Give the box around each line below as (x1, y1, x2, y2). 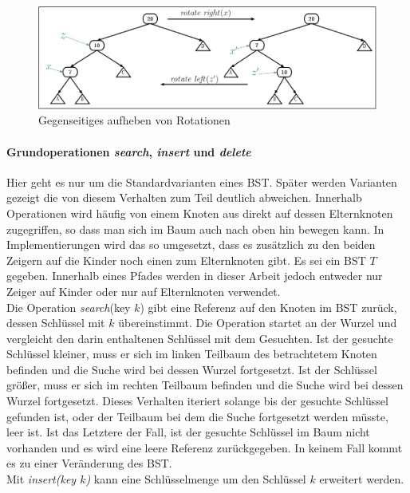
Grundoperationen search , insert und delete (6, 143, 251, 160)
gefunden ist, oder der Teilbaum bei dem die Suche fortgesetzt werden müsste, (6, 408, 388, 424)
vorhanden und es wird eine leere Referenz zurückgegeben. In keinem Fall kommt (6, 439, 403, 456)
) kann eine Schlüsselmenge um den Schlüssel (85, 471, 306, 487)
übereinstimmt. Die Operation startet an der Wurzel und (118, 314, 397, 331)
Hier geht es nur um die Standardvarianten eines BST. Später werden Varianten (6, 173, 397, 190)
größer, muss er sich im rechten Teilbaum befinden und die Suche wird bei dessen (6, 377, 404, 393)
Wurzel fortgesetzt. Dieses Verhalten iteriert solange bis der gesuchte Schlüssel (6, 392, 388, 409)
